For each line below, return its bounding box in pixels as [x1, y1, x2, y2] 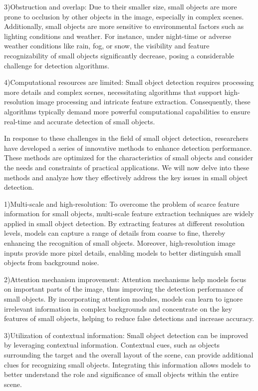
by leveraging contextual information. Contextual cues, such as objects [4, 340, 220, 350]
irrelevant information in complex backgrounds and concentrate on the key [4, 303, 232, 314]
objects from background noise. [4, 257, 99, 268]
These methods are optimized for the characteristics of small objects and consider [4, 152, 254, 163]
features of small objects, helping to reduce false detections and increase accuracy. [4, 313, 255, 324]
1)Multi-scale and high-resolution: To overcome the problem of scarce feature [4, 198, 240, 209]
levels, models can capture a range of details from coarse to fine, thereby [4, 228, 226, 238]
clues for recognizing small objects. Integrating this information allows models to [4, 359, 251, 370]
